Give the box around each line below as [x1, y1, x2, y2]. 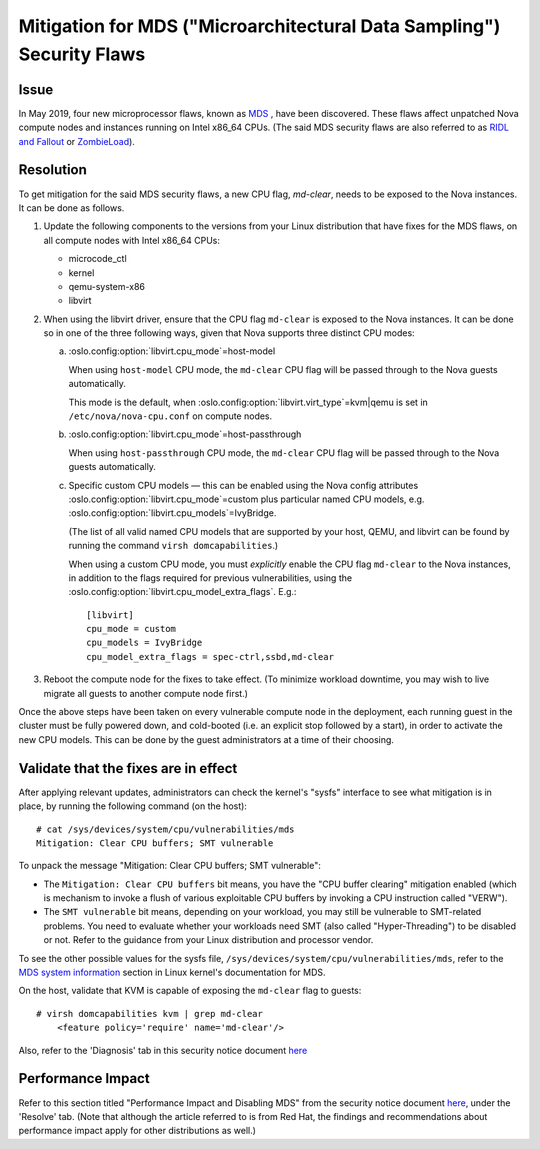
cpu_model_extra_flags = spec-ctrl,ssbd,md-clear [86, 651, 335, 662]
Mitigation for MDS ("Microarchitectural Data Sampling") [18, 15, 501, 37]
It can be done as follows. [18, 201, 125, 214]
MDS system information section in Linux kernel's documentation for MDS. [18, 966, 326, 979]
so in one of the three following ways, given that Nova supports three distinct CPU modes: [43, 327, 415, 339]
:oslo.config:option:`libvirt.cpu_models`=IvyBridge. [68, 507, 277, 519]
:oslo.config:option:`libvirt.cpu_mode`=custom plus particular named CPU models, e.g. [68, 493, 425, 505]
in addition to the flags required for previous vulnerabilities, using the [68, 571, 353, 584]
